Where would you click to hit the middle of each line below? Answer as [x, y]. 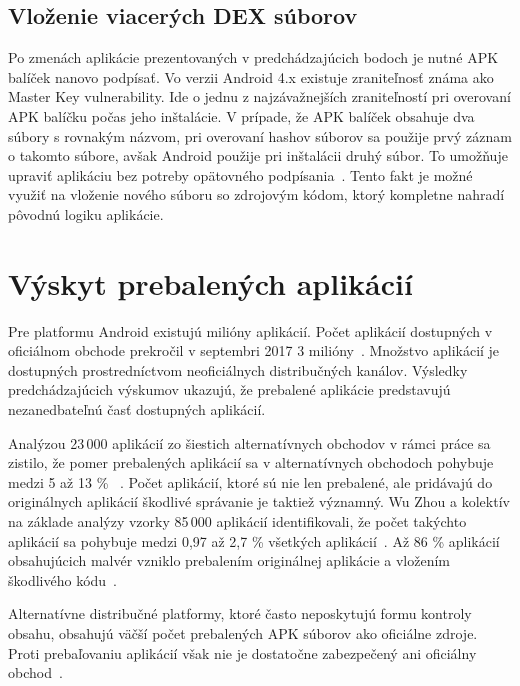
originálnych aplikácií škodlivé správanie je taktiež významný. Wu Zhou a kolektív [259, 501]
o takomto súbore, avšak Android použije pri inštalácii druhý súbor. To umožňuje [258, 155]
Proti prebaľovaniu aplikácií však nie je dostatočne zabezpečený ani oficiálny [242, 652]
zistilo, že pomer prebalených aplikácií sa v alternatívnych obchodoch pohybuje [251, 462]
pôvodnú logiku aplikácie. [86, 213]
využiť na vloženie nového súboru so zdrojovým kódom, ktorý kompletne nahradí [256, 194]
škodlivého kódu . [63, 579]
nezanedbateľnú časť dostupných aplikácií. [137, 409]
